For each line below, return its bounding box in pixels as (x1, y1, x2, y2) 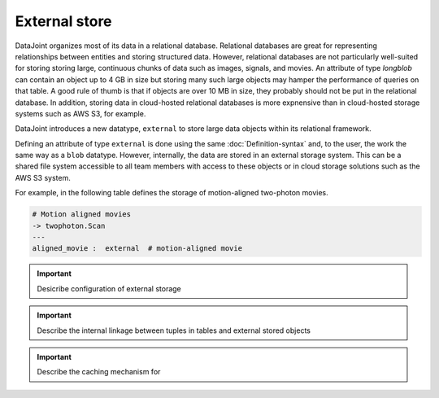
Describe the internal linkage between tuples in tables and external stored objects (37, 326, 311, 335)
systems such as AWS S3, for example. (15, 108, 146, 118)
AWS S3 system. (15, 173, 71, 182)
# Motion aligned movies (32, 210, 132, 219)
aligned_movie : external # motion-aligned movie (32, 244, 243, 253)
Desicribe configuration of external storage (37, 283, 182, 293)
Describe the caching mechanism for (37, 367, 161, 377)
